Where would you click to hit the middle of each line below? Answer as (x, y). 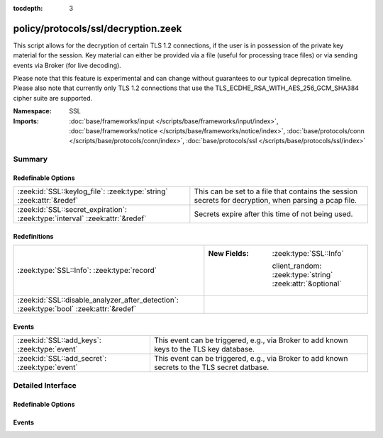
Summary (30, 159)
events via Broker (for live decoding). (67, 65)
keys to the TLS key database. (204, 349)
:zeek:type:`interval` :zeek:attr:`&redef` (82, 218)
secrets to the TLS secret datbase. (211, 367)
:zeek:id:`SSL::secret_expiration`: (72, 210)
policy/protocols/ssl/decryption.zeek (98, 28)
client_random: (297, 266)
